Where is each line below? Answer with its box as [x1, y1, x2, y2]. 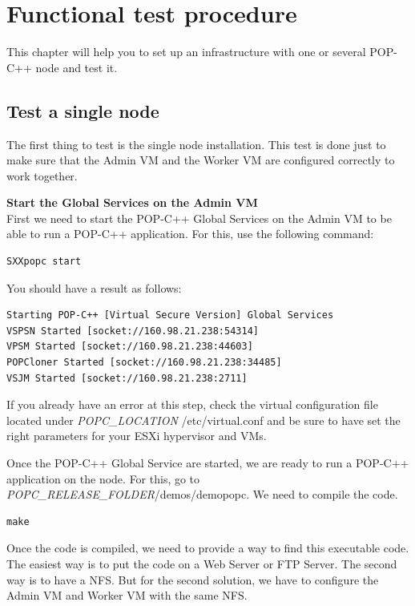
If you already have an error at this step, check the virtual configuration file [6, 396, 378, 413]
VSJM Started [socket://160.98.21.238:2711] [6, 372, 248, 384]
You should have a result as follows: [6, 279, 182, 296]
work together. [6, 167, 78, 184]
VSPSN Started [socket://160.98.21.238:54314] [6, 325, 259, 337]
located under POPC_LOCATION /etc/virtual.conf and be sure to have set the [6, 411, 401, 428]
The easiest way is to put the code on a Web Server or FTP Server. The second [6, 555, 397, 572]
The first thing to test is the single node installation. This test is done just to [6, 135, 386, 152]
